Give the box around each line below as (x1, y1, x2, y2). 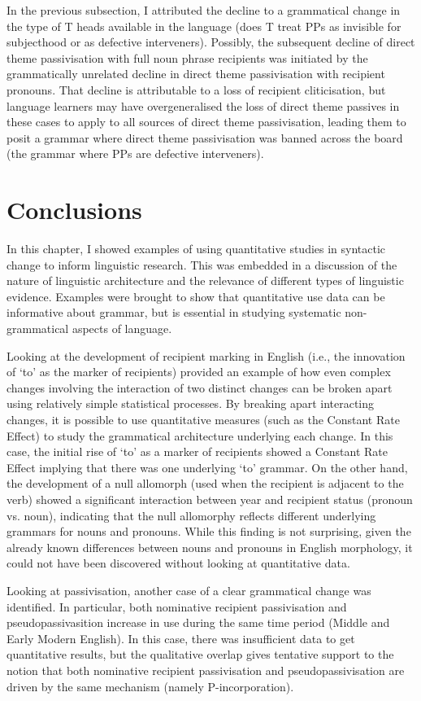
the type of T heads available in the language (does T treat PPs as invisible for (7, 17, 401, 34)
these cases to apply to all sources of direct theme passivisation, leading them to (7, 113, 406, 130)
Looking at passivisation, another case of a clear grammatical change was (7, 581, 371, 598)
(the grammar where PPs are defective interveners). (7, 145, 264, 162)
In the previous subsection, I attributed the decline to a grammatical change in (7, 2, 401, 18)
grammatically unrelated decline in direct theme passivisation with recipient (7, 65, 385, 82)
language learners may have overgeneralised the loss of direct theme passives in (7, 97, 400, 114)
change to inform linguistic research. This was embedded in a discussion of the (7, 256, 397, 273)
